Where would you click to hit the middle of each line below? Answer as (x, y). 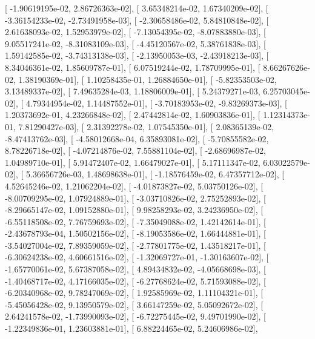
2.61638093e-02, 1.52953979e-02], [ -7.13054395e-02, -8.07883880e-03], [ (135, 32)
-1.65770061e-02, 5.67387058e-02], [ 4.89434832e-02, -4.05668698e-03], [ (135, 269)
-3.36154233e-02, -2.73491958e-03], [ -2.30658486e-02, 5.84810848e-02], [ (137, 20)
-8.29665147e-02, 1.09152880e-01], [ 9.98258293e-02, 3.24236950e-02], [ (134, 210)
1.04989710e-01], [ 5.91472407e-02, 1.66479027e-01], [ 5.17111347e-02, (133, 162)
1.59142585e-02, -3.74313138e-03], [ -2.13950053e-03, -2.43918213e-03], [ (137, 55)
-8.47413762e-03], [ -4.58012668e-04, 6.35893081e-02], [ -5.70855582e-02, (137, 138)
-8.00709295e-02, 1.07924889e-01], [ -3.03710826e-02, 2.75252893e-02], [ (135, 198)
